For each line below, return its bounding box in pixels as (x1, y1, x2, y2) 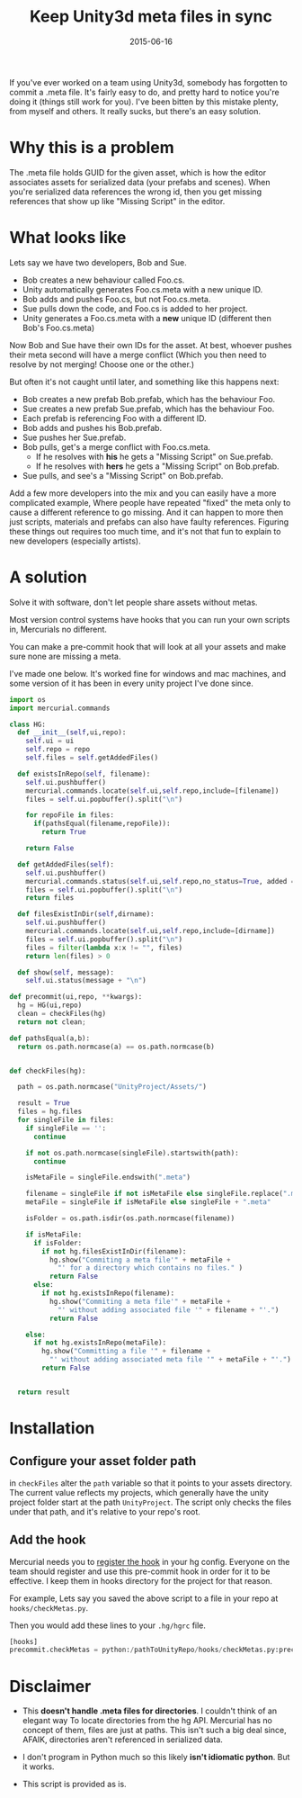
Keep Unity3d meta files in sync (30, 6, 272, 27)
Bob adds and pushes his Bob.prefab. (22, 422, 163, 433)
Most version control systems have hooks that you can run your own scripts (9, 614, 290, 625)
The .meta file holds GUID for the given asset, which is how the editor (9, 166, 267, 177)
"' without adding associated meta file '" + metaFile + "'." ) (49, 1355, 292, 1364)
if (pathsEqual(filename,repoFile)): (32, 819, 171, 829)
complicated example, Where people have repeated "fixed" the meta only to (9, 497, 291, 508)
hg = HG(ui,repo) (17, 1001, 83, 1010)
